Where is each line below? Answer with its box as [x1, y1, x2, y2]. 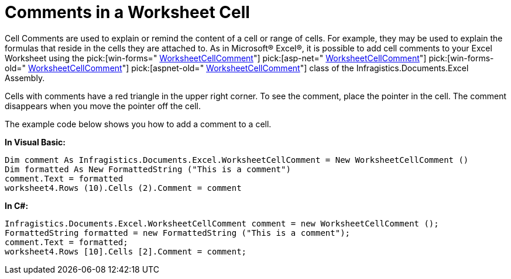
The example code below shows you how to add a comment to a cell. [5, 118, 272, 129]
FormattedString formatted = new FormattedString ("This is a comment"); [5, 228, 351, 238]
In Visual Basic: [5, 137, 66, 147]
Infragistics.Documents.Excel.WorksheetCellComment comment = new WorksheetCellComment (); [5, 218, 439, 228]
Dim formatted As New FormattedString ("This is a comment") [5, 164, 291, 174]
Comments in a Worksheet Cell [5, 2, 250, 22]
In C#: [5, 200, 29, 211]
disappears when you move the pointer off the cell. [5, 100, 201, 111]
